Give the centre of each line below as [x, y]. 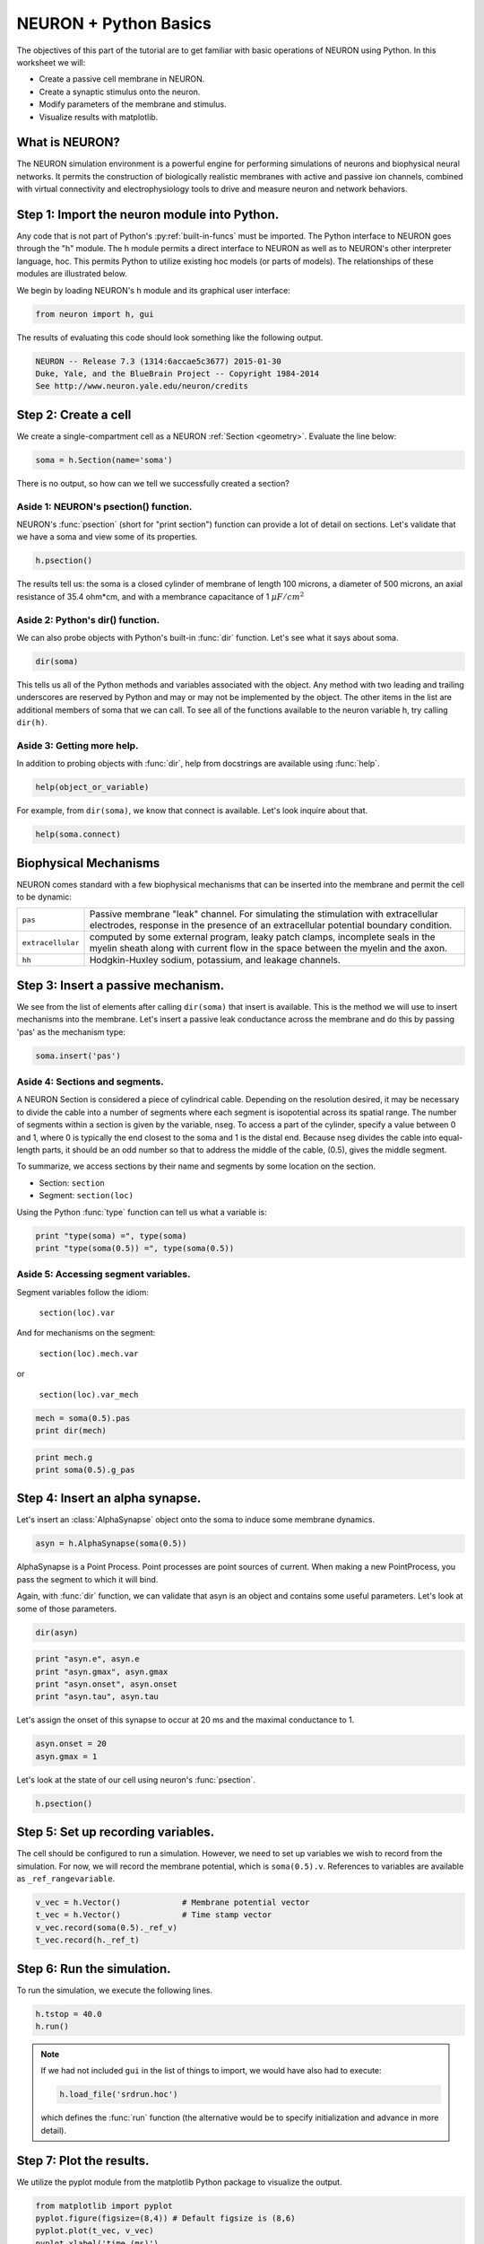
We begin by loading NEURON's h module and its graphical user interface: [154, 290]
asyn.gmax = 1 [66, 1756]
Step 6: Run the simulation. [94, 1969]
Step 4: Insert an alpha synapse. [109, 1499]
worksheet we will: [51, 62]
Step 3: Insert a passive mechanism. [121, 985]
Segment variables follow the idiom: [83, 1292]
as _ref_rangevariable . [66, 1878]
